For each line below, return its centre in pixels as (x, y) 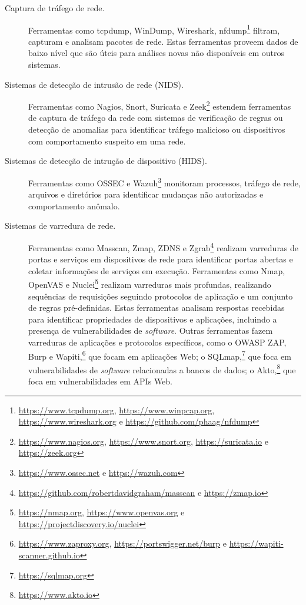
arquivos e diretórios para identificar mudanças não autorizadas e (146, 194)
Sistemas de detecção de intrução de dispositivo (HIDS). (106, 161)
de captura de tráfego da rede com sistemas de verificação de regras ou (156, 118)
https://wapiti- (256, 543)
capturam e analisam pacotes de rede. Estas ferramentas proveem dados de (163, 41)
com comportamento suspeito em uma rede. (107, 141)
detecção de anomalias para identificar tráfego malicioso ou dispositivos (157, 129)
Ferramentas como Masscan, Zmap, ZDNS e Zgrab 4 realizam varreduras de (164, 246)
